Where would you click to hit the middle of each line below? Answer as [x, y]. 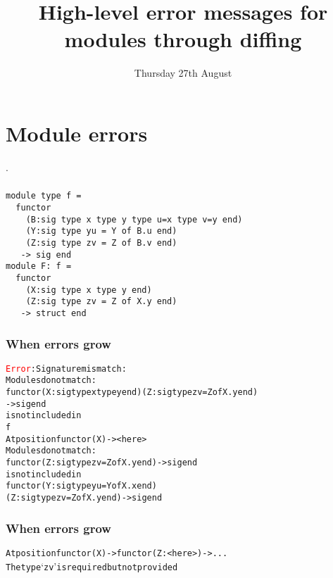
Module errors [77, 133]
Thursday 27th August [183, 73]
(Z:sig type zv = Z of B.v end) [101, 243]
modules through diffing [183, 39]
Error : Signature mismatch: [66, 369]
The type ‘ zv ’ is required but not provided [92, 566]
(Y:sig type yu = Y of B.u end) [101, 231]
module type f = [44, 196]
